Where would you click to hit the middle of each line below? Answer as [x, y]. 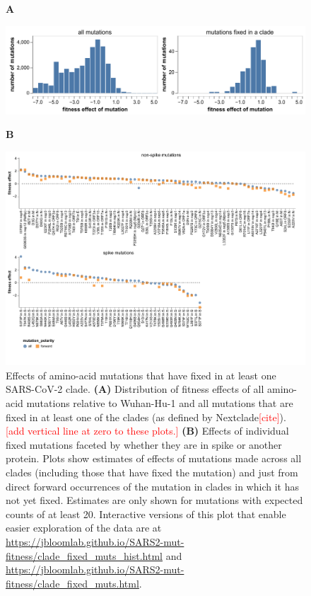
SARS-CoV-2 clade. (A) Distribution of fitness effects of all [135, 389]
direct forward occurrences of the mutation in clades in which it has [152, 486]
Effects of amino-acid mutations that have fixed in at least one [141, 375]
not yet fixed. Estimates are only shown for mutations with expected [154, 500]
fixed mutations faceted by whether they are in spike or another [144, 444]
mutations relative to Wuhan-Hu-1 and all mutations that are [160, 403]
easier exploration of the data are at [84, 528]
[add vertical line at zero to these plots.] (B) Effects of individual [147, 431]
